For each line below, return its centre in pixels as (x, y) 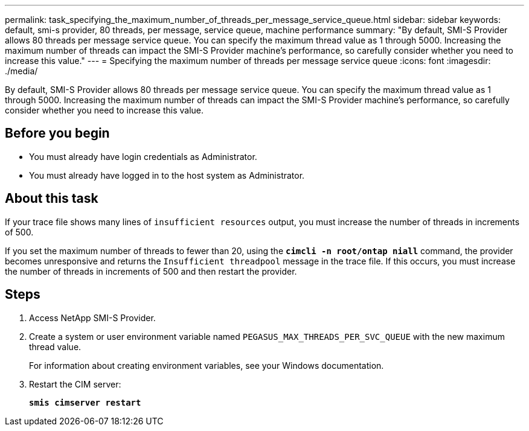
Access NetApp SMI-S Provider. (92, 318)
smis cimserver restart (85, 402)
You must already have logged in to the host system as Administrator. (167, 175)
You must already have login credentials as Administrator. (143, 156)
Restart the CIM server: (75, 384)
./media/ (21, 71)
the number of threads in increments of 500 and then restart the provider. (151, 271)
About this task (52, 199)
